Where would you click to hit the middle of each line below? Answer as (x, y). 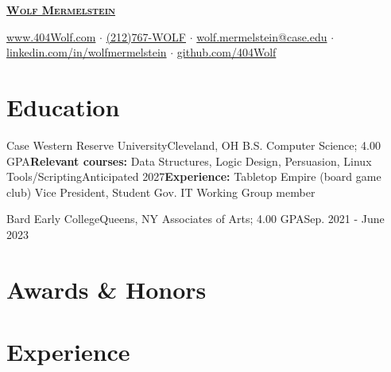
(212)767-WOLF (146, 36)
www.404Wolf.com (51, 36)
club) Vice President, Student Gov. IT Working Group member (161, 192)
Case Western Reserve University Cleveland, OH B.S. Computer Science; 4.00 (194, 145)
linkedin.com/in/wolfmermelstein (87, 52)
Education (63, 106)
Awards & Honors (106, 289)
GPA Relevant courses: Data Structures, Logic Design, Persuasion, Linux (189, 161)
